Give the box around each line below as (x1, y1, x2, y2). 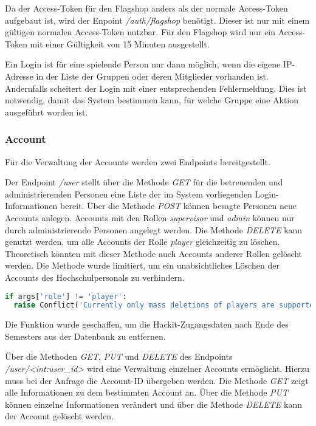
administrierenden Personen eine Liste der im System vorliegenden (5, 187, 252, 200)
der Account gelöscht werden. (5, 410, 114, 422)
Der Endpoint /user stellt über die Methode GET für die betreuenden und (5, 176, 283, 188)
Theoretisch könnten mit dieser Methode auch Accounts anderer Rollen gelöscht (5, 247, 303, 259)
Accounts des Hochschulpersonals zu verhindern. (5, 270, 185, 283)
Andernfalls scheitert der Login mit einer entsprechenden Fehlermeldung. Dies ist (5, 81, 307, 94)
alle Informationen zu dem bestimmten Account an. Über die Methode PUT (5, 386, 289, 399)
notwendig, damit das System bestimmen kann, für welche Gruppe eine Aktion (5, 94, 299, 106)
